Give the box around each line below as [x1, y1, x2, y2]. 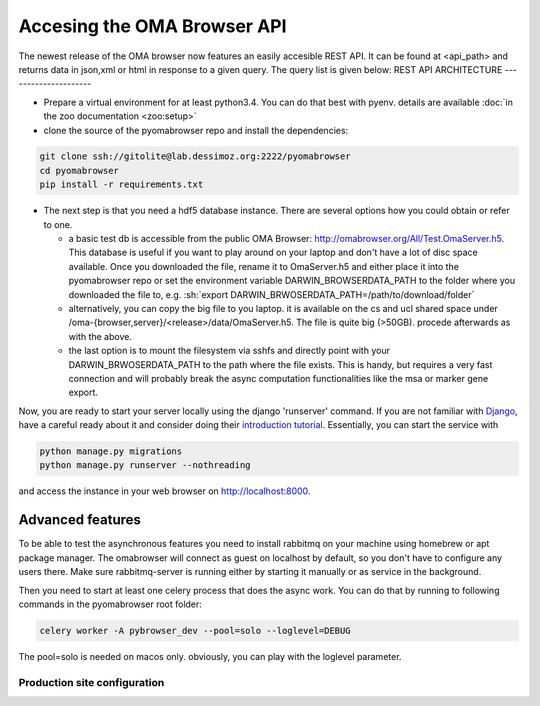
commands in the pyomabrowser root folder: [18, 598, 202, 610]
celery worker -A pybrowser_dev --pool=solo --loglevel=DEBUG [39, 625, 351, 636]
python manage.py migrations [39, 446, 183, 457]
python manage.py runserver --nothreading [39, 460, 251, 471]
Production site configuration [18, 675, 165, 689]
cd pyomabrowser [39, 165, 120, 176]
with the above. [68, 330, 132, 342]
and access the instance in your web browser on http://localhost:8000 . [18, 485, 311, 497]
